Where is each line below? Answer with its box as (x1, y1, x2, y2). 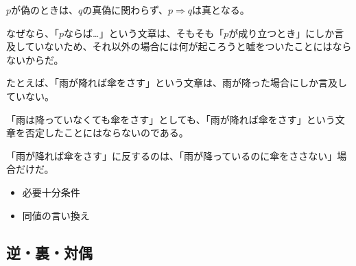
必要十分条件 (22, 184, 80, 199)
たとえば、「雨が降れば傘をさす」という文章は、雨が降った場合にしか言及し (6, 75, 347, 90)
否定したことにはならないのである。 (25, 125, 189, 140)
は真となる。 (192, 3, 250, 16)
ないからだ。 (6, 52, 64, 66)
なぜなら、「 (6, 25, 59, 40)
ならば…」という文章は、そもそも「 (64, 25, 224, 40)
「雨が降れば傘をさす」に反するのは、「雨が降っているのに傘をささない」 (6, 148, 337, 162)
